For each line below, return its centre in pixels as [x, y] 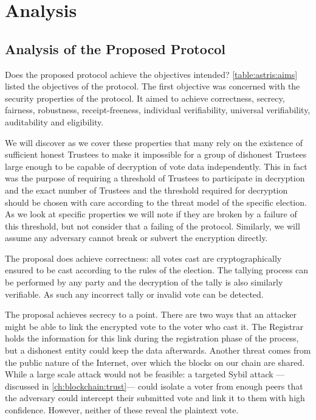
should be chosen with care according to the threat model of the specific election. [156, 202]
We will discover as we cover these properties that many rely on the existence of [154, 142]
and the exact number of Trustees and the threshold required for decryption [146, 190]
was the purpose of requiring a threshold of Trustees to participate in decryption [155, 178]
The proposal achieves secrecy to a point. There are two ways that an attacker [151, 314]
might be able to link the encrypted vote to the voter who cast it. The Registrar [154, 326]
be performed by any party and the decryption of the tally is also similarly [144, 282]
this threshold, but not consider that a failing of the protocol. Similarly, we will [153, 226]
